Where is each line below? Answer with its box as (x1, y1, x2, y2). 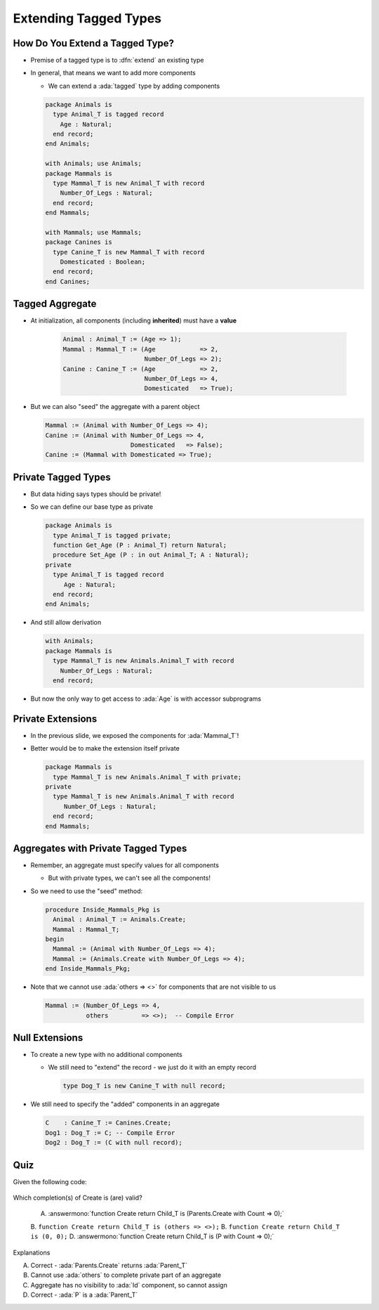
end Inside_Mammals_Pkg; (45, 965, 131, 973)
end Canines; (45, 278, 91, 285)
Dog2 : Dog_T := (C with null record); (45, 1139, 182, 1147)
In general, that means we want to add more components (30, 69, 196, 77)
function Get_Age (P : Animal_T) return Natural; (53, 541, 227, 550)
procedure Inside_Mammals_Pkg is (45, 905, 161, 914)
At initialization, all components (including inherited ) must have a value (30, 316, 237, 325)
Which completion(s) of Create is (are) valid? (13, 1193, 143, 1202)
